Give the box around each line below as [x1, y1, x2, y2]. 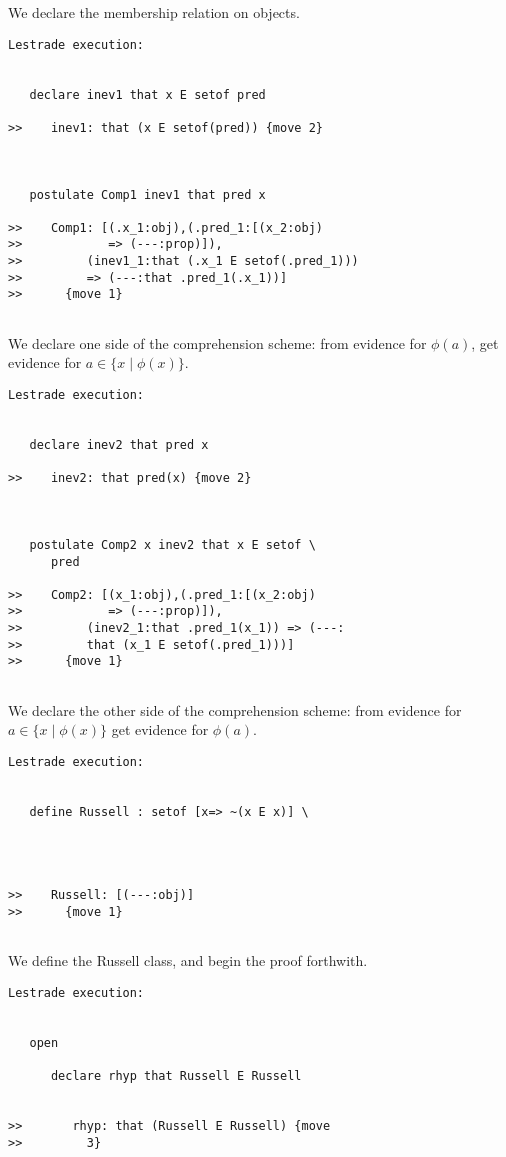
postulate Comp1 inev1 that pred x [29, 187, 266, 202]
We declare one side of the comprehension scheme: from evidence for [8, 332, 427, 353]
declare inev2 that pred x [29, 437, 209, 452]
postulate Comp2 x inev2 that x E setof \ [29, 537, 316, 552]
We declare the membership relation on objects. [8, 2, 300, 22]
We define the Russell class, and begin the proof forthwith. [8, 950, 368, 971]
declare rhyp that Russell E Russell [50, 1069, 302, 1084]
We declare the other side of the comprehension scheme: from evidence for [8, 699, 462, 720]
